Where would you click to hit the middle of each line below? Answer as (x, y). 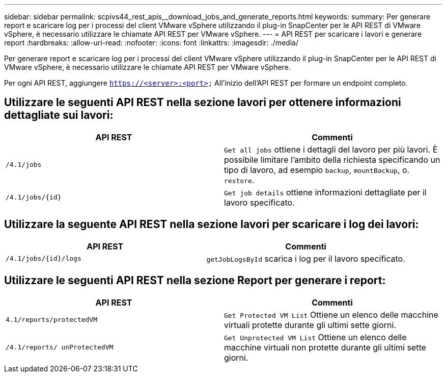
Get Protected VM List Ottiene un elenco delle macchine (331, 315)
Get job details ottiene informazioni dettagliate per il (325, 192)
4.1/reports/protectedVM (52, 320)
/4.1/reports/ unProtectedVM (60, 347)
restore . (239, 180)
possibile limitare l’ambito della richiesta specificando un (332, 159)
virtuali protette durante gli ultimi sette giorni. (310, 325)
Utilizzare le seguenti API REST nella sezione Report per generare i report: (195, 281)
